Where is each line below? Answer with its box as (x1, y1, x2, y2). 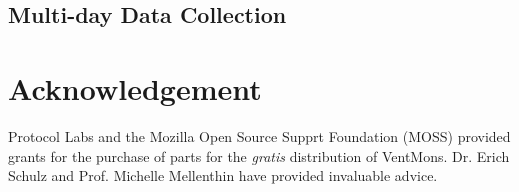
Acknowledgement (8, 67, 262, 108)
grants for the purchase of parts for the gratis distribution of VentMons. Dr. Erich (8, 145, 510, 166)
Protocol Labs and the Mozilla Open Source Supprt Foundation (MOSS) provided (8, 125, 511, 146)
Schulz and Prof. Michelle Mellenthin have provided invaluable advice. (8, 165, 438, 186)
